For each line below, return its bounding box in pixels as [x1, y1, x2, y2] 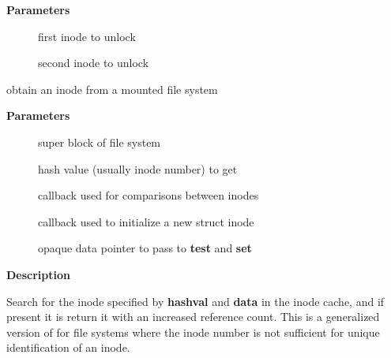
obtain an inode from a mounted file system [6, 80, 218, 97]
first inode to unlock [38, 28, 136, 44]
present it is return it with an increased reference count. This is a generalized [6, 308, 380, 325]
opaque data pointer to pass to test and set [38, 240, 252, 256]
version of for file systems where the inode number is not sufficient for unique [6, 323, 380, 340]
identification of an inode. [6, 339, 130, 356]
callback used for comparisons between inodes [38, 187, 259, 203]
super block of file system [38, 133, 161, 150]
